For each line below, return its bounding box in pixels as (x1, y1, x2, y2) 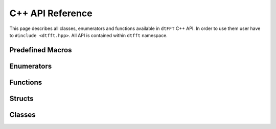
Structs (9, 94, 34, 103)
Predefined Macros (9, 46, 72, 54)
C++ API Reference (9, 8, 93, 19)
